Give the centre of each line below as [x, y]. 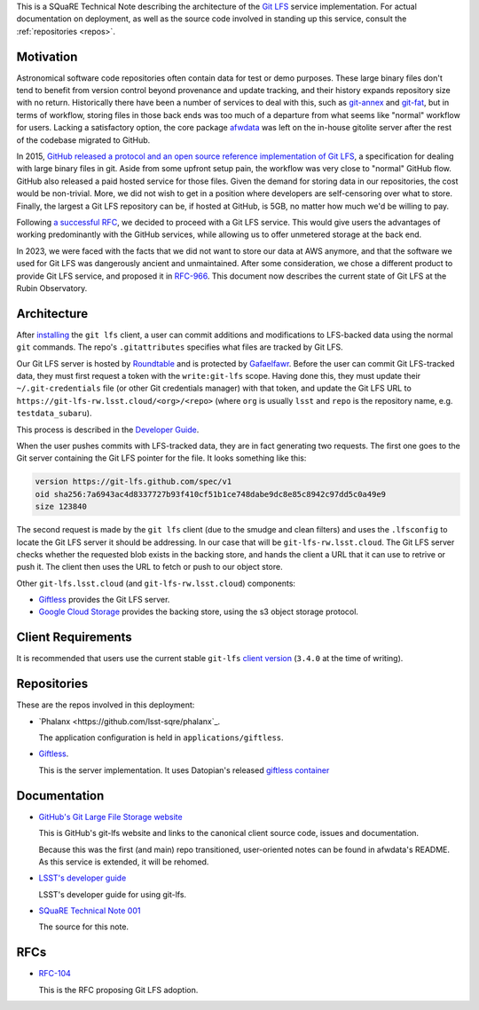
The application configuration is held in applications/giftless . [161, 738]
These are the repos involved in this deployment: [106, 705]
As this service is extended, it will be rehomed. [124, 862]
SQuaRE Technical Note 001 [90, 911]
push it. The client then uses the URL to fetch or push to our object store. [149, 567]
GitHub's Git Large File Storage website [110, 817]
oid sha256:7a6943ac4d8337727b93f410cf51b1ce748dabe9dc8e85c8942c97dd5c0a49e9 [210, 494]
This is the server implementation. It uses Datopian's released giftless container [184, 770]
